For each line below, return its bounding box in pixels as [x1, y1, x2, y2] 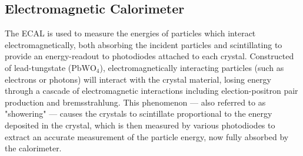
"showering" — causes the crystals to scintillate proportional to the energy [5, 107, 272, 120]
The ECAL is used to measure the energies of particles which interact [5, 27, 256, 39]
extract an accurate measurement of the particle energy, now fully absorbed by [5, 130, 289, 143]
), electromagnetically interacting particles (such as [99, 61, 284, 73]
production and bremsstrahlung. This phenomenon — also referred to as [5, 96, 266, 108]
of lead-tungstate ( [5, 61, 72, 73]
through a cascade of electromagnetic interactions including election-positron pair [5, 84, 298, 97]
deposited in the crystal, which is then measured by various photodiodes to [5, 118, 275, 131]
